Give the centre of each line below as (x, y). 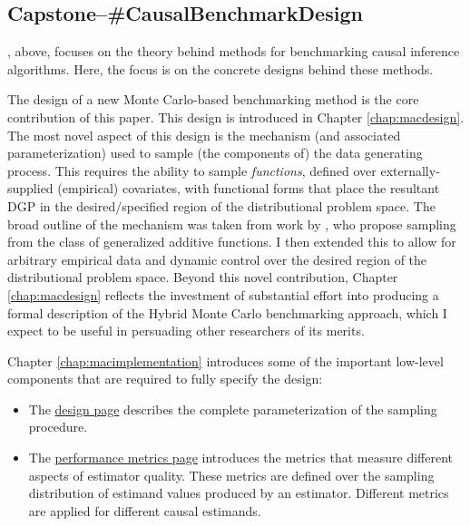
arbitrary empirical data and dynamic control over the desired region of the (217, 259)
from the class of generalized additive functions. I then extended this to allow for (232, 242)
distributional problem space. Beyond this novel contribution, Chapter (203, 277)
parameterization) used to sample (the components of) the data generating (215, 153)
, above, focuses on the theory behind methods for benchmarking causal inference (234, 51)
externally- (410, 170)
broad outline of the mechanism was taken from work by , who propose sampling (232, 224)
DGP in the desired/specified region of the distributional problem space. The (221, 205)
